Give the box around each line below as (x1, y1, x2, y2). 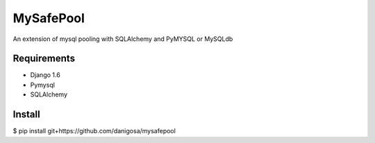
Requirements (12, 53, 76, 65)
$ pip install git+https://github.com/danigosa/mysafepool (12, 127, 176, 135)
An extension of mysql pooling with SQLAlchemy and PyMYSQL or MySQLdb (12, 35, 233, 43)
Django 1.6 (30, 71, 60, 79)
